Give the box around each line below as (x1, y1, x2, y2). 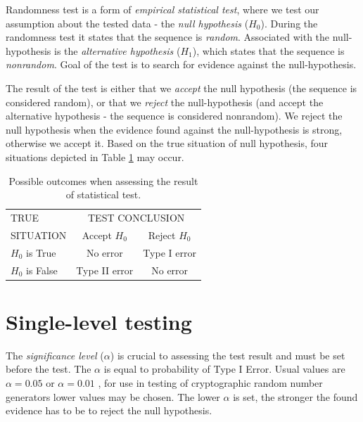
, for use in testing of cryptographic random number (98, 375, 323, 390)
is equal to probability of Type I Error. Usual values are (103, 362, 345, 376)
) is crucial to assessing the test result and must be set (110, 347, 345, 362)
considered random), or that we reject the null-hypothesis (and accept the (6, 94, 324, 109)
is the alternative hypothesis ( (53, 43, 181, 58)
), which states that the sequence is (192, 43, 345, 58)
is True (25, 245, 56, 260)
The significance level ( (6, 347, 104, 362)
